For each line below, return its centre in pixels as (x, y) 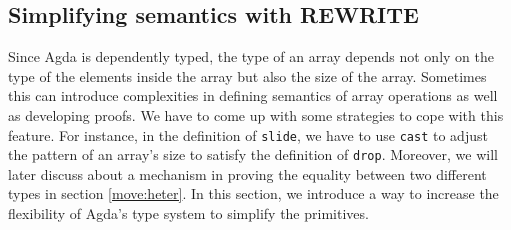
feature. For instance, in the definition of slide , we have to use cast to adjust (248, 134)
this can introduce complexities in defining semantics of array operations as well (253, 95)
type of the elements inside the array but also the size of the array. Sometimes (247, 75)
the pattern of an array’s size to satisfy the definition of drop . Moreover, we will (253, 154)
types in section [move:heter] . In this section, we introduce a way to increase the (253, 193)
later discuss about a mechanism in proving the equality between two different (247, 173)
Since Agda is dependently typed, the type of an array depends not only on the (251, 56)
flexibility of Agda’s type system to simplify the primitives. (188, 213)
